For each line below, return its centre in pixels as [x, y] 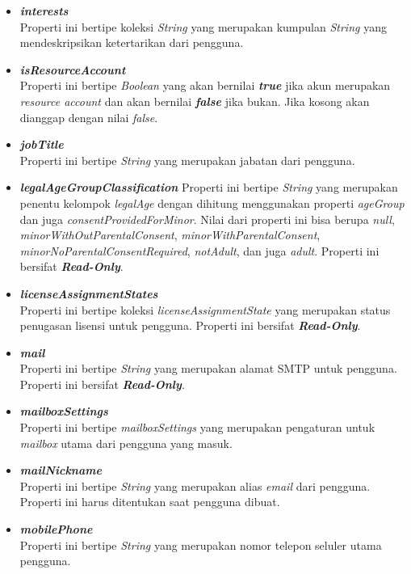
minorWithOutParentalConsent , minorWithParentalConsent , [170, 235]
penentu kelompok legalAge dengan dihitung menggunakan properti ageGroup [212, 203]
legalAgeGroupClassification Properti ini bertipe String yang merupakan [209, 187]
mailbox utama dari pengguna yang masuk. [126, 443]
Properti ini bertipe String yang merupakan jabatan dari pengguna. [187, 160]
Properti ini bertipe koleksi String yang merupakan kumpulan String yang [203, 26]
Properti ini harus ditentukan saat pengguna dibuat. [150, 502]
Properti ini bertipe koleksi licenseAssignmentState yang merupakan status [205, 309]
